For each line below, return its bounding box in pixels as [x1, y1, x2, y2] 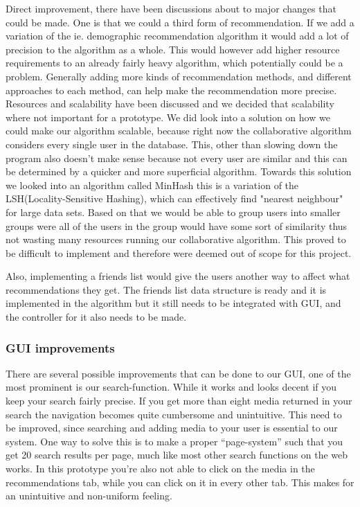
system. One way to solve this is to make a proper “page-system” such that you [6, 434, 343, 448]
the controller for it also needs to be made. [6, 310, 187, 324]
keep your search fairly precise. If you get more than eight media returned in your [6, 393, 352, 408]
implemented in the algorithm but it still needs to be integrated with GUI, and [6, 296, 341, 310]
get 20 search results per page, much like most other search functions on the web [6, 447, 348, 462]
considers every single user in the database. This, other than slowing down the [6, 136, 338, 151]
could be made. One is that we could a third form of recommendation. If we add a [6, 15, 354, 29]
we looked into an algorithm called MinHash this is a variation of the [6, 177, 299, 192]
